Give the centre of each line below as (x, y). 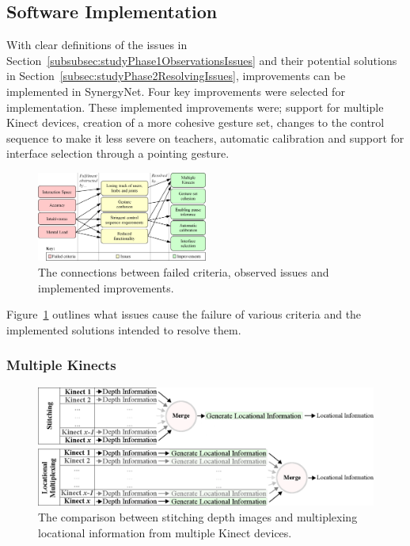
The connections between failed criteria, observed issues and (184, 271)
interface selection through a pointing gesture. (118, 153)
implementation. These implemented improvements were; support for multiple (195, 107)
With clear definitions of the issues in (97, 45)
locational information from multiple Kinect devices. (165, 532)
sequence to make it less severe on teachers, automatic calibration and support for (205, 137)
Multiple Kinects (61, 365)
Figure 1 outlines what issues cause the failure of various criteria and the (184, 314)
